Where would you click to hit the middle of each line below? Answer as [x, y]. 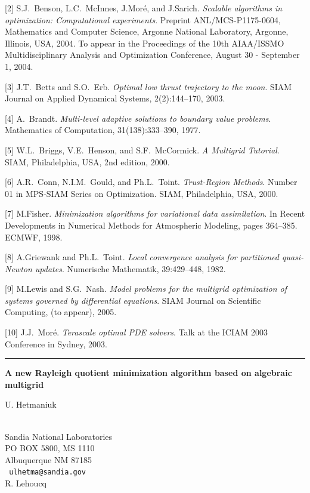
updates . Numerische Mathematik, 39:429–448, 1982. [130, 268]
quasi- [293, 257]
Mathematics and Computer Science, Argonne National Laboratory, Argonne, [147, 31]
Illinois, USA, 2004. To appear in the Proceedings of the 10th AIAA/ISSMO [145, 43]
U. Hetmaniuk [31, 404]
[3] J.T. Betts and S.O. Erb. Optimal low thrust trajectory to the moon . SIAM [148, 86]
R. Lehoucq [26, 483]
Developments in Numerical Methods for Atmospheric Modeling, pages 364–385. [151, 225]
